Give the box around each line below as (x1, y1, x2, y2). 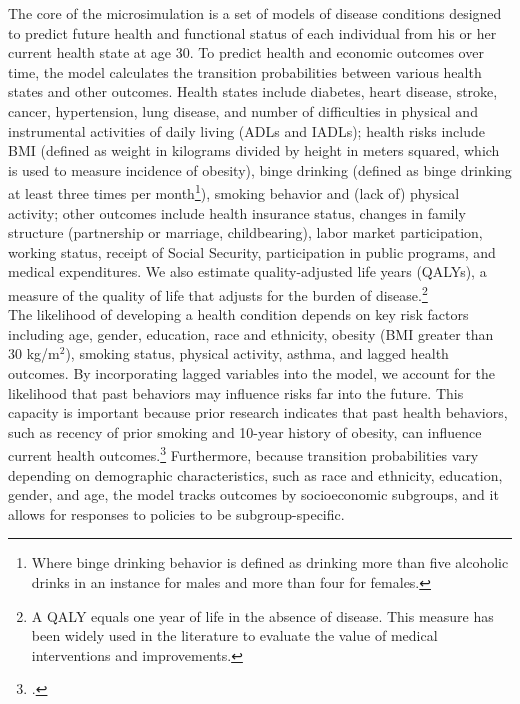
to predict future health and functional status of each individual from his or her (8, 22, 497, 43)
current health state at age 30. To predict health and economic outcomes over (8, 42, 484, 63)
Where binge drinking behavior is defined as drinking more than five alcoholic (31, 552, 509, 573)
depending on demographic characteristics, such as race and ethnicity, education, (8, 464, 503, 485)
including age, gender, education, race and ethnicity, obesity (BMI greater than (8, 323, 494, 344)
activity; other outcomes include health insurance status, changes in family (8, 202, 466, 223)
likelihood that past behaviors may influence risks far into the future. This (8, 382, 464, 403)
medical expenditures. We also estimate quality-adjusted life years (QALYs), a (8, 261, 487, 282)
